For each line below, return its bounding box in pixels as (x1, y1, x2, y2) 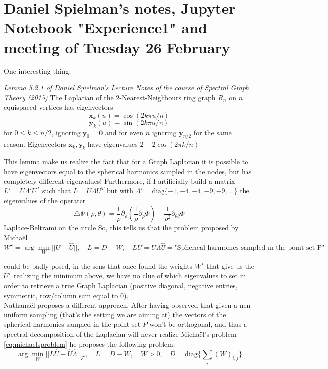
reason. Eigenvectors (4, 139, 66, 149)
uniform (4, 309, 28, 319)
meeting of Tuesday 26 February (4, 37, 230, 57)
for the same (193, 127, 232, 137)
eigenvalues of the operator (4, 195, 86, 205)
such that (42, 185, 71, 196)
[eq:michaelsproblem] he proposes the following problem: (4, 338, 175, 349)
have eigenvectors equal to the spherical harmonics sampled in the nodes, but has (4, 166, 252, 176)
